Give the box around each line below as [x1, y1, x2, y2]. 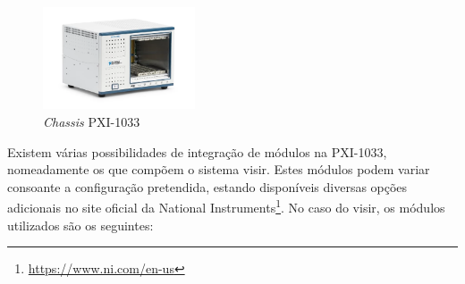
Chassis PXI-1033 [43, 113, 140, 131]
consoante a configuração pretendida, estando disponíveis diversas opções [7, 177, 408, 196]
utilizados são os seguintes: [7, 215, 154, 234]
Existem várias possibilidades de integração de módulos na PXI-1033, [7, 142, 387, 161]
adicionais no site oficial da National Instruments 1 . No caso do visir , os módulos [7, 196, 445, 217]
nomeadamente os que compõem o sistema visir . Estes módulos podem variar [7, 160, 430, 179]
